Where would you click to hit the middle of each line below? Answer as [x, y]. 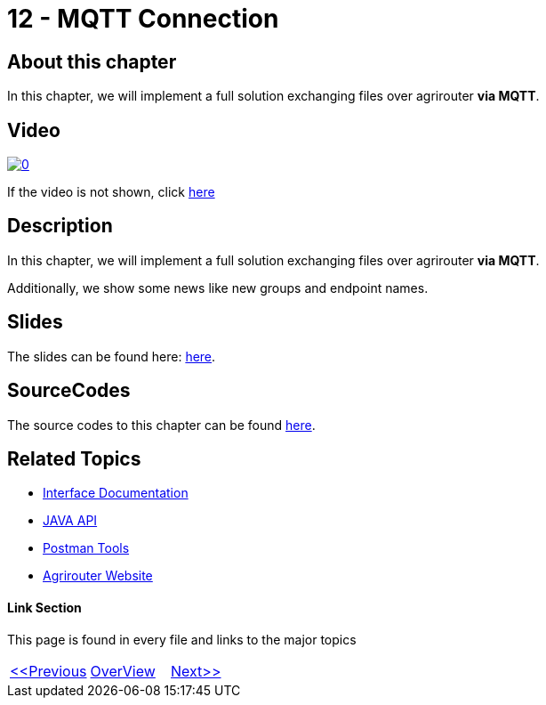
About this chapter [92, 61]
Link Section [44, 608]
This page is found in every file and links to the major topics [182, 639]
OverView [123, 671]
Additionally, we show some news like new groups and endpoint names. [218, 288]
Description [60, 226]
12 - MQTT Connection [143, 19]
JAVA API [70, 521]
